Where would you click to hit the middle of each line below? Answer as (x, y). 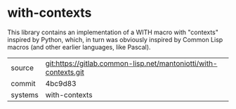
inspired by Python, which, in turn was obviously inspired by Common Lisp (115, 39)
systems (25, 94)
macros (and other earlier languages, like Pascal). (79, 47)
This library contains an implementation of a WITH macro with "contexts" (113, 32)
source (22, 68)
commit (23, 83)
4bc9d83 (61, 83)
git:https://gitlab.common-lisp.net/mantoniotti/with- (131, 63)
